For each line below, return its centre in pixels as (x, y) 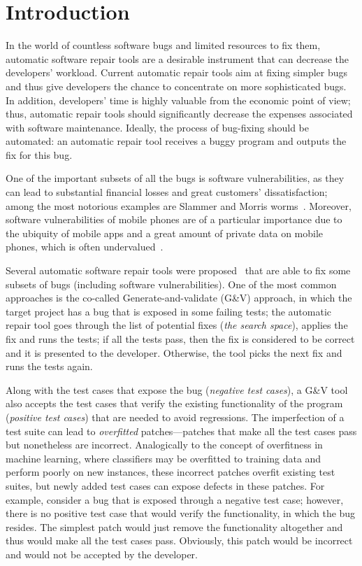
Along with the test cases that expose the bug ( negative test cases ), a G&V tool (177, 389)
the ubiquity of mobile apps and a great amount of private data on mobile (165, 233)
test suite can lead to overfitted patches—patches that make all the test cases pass (181, 431)
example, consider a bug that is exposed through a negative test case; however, (175, 499)
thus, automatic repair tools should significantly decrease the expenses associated (179, 114)
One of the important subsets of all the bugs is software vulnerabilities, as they (175, 178)
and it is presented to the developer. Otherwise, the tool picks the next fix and (174, 352)
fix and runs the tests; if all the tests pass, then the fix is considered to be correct (180, 339)
